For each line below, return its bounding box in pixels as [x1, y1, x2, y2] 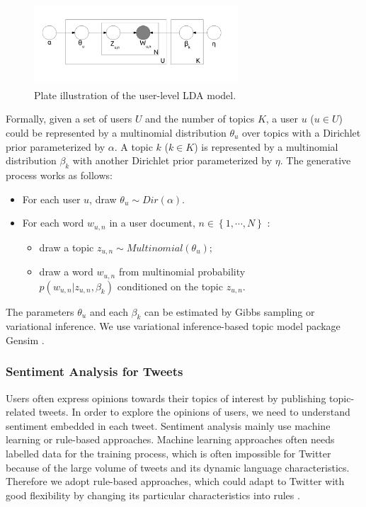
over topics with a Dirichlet [242, 125, 361, 139]
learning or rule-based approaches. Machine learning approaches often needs [6, 432, 335, 447]
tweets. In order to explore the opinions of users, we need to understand [38, 404, 350, 419]
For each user [22, 191, 81, 206]
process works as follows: [6, 167, 113, 182]
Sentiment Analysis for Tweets [6, 363, 183, 380]
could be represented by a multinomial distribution [6, 125, 227, 139]
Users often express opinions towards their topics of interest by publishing [6, 390, 326, 405]
